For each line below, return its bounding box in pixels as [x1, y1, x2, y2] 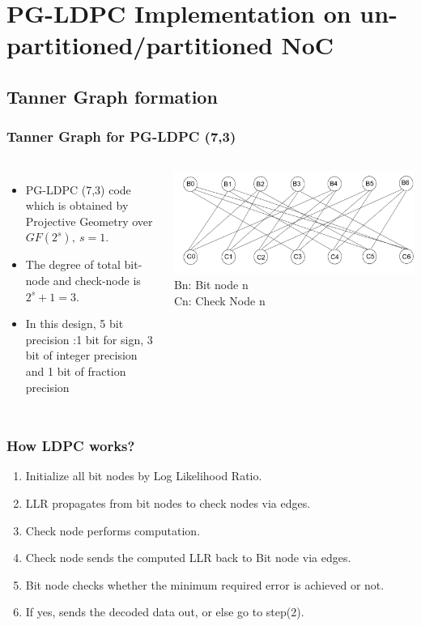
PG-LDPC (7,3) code [25, 181, 131, 198]
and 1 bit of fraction [25, 362, 126, 379]
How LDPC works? [6, 436, 135, 456]
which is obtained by [25, 197, 129, 214]
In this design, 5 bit [25, 315, 124, 332]
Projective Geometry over [25, 212, 153, 229]
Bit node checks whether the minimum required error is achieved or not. [25, 576, 385, 593]
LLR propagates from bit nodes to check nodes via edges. [25, 494, 311, 511]
